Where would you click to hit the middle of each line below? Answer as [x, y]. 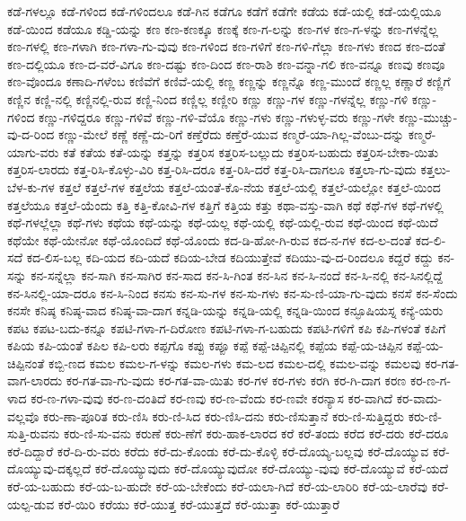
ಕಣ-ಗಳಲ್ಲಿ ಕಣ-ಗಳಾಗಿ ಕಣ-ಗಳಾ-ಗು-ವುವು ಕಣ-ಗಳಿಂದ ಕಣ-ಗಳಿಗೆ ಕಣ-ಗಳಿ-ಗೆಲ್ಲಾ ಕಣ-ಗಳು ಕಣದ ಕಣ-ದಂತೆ [226, 46]
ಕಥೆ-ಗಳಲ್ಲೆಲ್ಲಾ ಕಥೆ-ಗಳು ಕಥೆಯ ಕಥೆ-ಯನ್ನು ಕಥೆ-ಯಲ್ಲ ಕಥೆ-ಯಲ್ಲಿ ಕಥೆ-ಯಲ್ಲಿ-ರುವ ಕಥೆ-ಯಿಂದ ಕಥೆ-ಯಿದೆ [223, 222]
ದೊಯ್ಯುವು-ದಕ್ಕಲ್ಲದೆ [49, 468]
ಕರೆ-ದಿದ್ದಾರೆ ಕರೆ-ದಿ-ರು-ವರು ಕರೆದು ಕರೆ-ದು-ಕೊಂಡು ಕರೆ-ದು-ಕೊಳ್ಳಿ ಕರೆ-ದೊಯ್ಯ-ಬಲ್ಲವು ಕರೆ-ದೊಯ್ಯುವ [218, 450]
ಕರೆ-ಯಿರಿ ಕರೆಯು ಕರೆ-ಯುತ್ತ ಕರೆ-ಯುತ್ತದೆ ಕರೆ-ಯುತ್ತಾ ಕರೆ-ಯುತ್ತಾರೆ [199, 503]
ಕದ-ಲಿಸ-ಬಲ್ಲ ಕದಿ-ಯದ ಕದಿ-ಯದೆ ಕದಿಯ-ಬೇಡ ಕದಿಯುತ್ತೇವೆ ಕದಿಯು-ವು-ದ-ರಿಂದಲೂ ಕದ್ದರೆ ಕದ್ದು [230, 257]
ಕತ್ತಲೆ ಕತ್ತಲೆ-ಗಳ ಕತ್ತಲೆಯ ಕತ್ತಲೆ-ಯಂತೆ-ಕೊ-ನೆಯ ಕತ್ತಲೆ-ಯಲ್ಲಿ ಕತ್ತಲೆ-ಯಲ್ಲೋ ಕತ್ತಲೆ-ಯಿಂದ [250, 186]
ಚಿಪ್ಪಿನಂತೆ [26, 362]
